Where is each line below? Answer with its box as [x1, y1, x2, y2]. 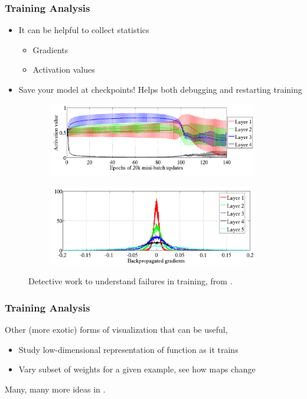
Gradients [32, 43, 68, 56]
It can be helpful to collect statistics [18, 24, 149, 36]
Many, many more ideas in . [5, 383, 106, 395]
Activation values [32, 63, 95, 76]
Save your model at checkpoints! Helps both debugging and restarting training [18, 83, 302, 95]
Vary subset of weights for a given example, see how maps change [18, 363, 256, 375]
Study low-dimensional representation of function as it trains [18, 343, 239, 355]
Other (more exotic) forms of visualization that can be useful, [5, 323, 228, 336]
